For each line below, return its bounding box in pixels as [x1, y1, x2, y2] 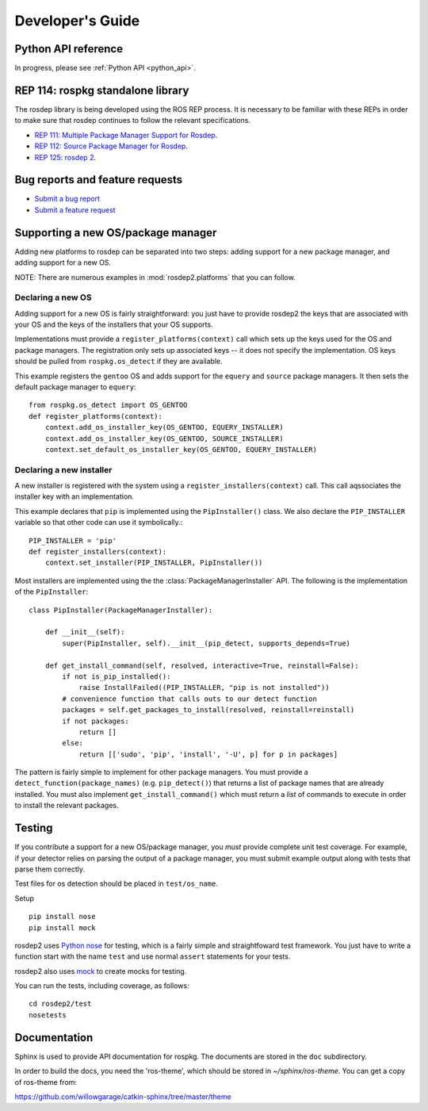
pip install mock [29, 923, 96, 932]
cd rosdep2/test [29, 999, 92, 1009]
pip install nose [29, 912, 96, 921]
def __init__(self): [44, 627, 125, 637]
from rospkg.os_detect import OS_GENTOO [29, 400, 188, 410]
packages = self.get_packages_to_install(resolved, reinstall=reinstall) [62, 706, 355, 714]
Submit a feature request [34, 205, 116, 214]
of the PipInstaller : [14, 587, 89, 596]
